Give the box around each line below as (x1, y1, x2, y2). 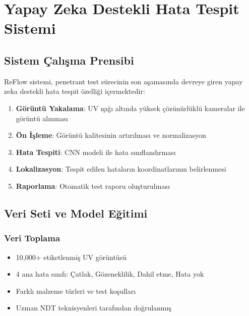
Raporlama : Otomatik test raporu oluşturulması (16, 180, 170, 191)
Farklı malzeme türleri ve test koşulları (16, 285, 136, 296)
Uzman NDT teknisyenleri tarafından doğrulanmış (16, 302, 171, 313)
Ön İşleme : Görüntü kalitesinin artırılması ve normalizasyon (16, 130, 206, 140)
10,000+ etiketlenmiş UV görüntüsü (16, 251, 127, 262)
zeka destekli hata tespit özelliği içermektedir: (4, 86, 145, 96)
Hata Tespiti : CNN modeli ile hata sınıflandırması (16, 146, 176, 157)
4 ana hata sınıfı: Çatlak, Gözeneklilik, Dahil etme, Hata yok (16, 269, 204, 279)
